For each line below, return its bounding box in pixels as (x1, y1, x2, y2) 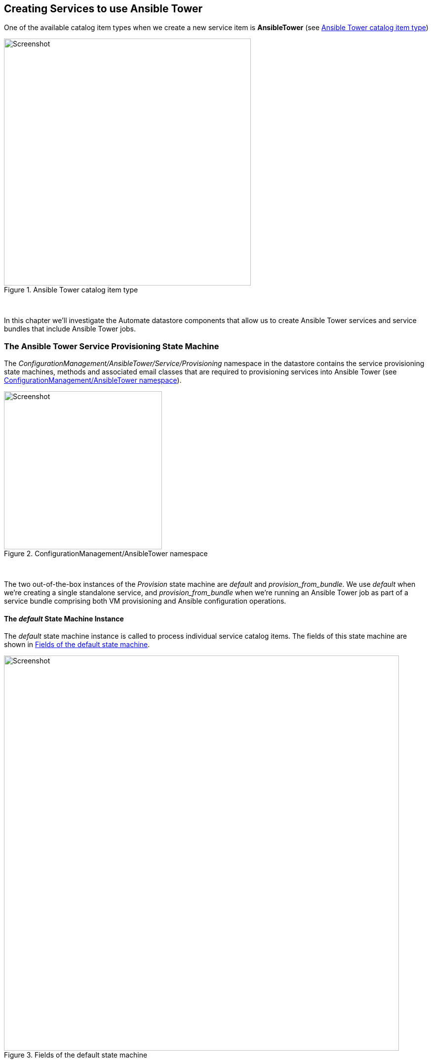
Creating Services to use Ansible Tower (4, 2, 203, 15)
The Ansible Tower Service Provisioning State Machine (4, 341, 219, 351)
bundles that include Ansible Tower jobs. (4, 325, 136, 333)
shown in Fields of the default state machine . (4, 640, 150, 649)
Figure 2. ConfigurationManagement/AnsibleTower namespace (4, 549, 208, 558)
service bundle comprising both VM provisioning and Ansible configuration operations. (4, 597, 286, 606)
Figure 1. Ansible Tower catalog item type (4, 286, 138, 294)
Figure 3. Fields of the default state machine (4, 1051, 148, 1060)
